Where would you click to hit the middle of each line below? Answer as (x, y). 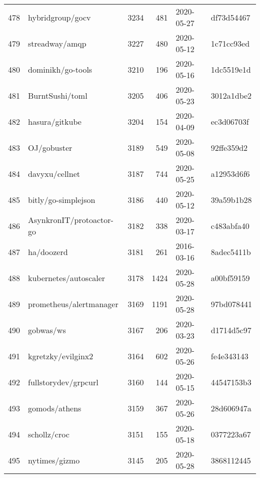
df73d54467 (230, 17)
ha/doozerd (48, 252)
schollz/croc (49, 434)
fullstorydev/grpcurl (63, 382)
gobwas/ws (47, 330)
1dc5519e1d (231, 69)
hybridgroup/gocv (59, 17)
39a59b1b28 (231, 199)
